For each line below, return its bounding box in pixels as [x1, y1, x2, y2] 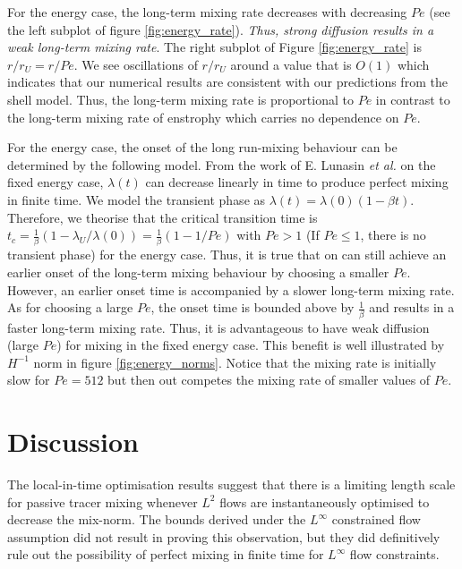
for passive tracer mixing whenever [7, 492, 198, 511]
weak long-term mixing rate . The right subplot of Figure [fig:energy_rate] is [7, 38, 422, 56]
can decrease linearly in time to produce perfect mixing [145, 173, 449, 191]
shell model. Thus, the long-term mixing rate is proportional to [7, 89, 354, 108]
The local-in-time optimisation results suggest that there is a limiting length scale [7, 475, 456, 494]
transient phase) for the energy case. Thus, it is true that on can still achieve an [7, 245, 447, 264]
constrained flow [331, 510, 421, 529]
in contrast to [375, 89, 450, 108]
